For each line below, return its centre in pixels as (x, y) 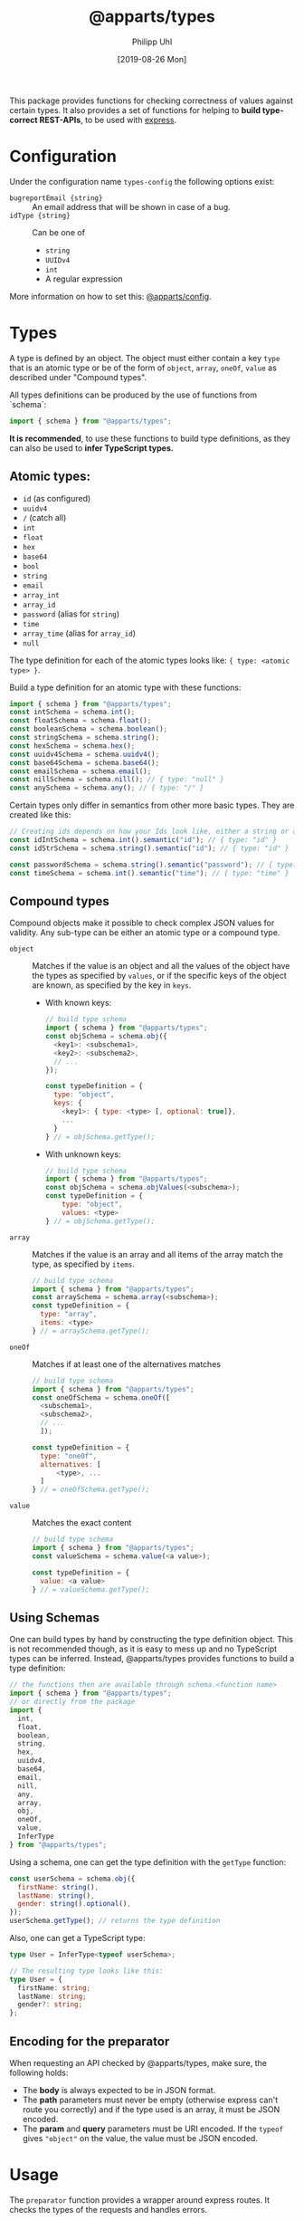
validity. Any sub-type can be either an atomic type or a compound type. (145, 933)
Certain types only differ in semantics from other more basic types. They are (152, 805)
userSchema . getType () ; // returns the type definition (115, 1921)
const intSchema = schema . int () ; (72, 713)
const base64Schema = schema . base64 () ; (85, 762)
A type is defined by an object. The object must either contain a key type (145, 358)
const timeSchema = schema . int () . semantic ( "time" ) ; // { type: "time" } (149, 873)
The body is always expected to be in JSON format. (119, 2090)
